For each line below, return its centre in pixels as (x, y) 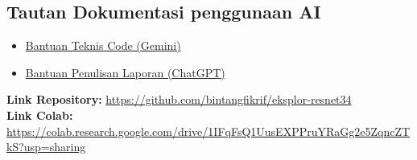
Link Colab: (40, 115)
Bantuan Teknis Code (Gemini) (103, 45)
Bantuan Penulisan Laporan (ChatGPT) (125, 72)
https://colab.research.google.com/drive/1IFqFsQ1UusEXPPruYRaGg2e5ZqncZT (208, 131)
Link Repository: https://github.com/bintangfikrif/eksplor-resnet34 (179, 99)
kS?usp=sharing (46, 147)
